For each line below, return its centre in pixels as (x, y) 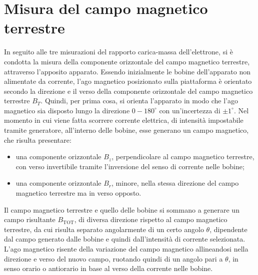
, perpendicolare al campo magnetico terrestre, (183, 156)
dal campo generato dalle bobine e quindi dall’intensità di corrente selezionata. (125, 239)
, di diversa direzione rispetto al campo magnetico (151, 219)
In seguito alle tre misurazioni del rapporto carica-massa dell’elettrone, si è (118, 52)
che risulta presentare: (38, 139)
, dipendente (228, 229)
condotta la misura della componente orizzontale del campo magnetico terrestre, (127, 61)
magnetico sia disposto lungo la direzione (67, 110)
